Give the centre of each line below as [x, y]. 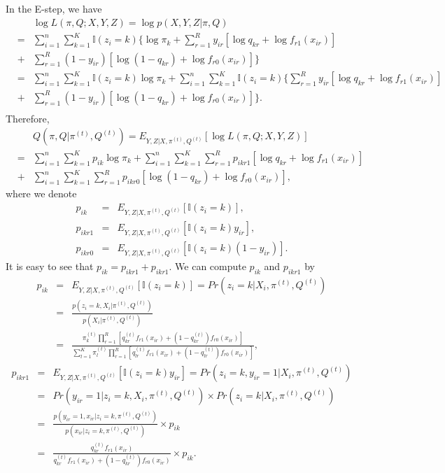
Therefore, [28, 118]
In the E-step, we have [54, 8]
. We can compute [207, 266]
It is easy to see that [50, 266]
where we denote [41, 193]
